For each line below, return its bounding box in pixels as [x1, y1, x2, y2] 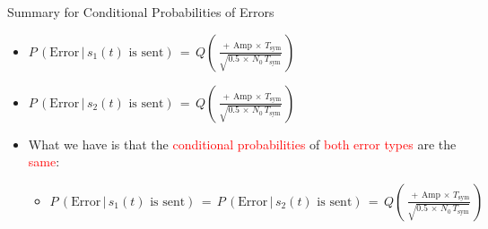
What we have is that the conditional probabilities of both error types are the [28, 134, 457, 153]
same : [28, 152, 60, 171]
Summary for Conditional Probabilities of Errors [7, 3, 274, 21]
